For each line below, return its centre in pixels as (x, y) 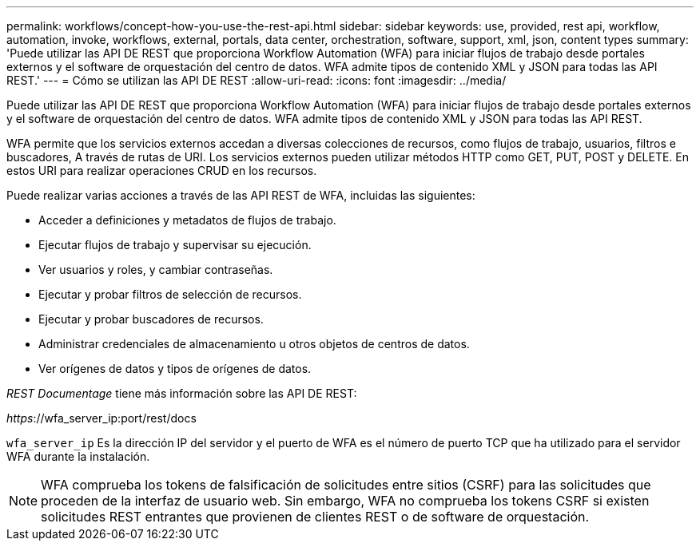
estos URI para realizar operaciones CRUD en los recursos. (162, 170)
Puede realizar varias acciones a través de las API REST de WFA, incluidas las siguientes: (241, 195)
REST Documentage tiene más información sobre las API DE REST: (182, 393)
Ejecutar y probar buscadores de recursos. (151, 319)
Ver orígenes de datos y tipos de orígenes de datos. (175, 369)
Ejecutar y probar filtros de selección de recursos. (170, 294)
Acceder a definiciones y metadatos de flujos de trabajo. (187, 220)
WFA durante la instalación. (78, 456)
